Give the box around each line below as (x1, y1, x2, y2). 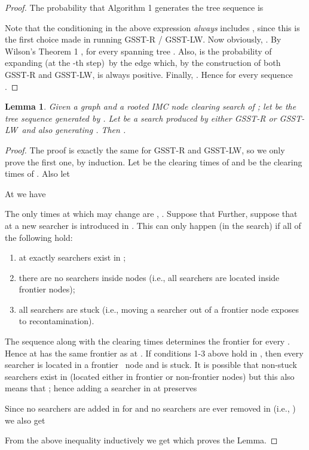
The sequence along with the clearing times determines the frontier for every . (5, 335, 290, 348)
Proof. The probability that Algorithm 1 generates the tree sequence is (5, 1, 264, 13)
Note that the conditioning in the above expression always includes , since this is (5, 21, 300, 34)
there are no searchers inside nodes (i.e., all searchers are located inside (19, 271, 280, 283)
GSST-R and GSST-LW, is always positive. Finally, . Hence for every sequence (5, 68, 293, 80)
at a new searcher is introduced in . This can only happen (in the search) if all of (5, 219, 301, 231)
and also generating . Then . (22, 123, 126, 136)
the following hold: (5, 231, 73, 243)
